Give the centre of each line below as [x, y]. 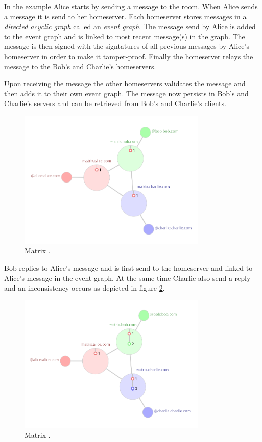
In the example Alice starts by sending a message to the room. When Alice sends [131, 6]
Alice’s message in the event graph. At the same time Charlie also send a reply [127, 278]
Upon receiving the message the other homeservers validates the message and [125, 83]
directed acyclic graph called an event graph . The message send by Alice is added [130, 26]
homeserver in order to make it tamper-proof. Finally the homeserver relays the [129, 56]
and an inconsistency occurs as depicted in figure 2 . [85, 288]
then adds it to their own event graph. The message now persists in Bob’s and [126, 93]
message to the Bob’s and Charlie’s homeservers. [80, 66]
